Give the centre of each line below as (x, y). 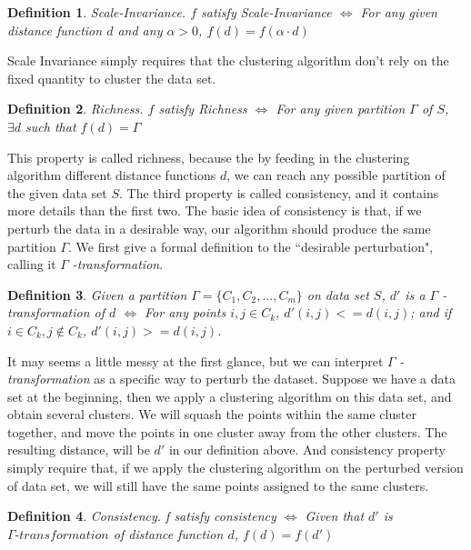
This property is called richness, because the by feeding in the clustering (209, 157)
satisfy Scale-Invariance (266, 12)
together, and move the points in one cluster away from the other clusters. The (227, 431)
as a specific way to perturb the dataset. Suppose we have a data (275, 379)
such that (51, 126)
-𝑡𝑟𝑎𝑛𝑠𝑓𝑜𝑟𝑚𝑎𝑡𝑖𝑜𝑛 (62, 535)
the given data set (57, 192)
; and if (431, 312)
